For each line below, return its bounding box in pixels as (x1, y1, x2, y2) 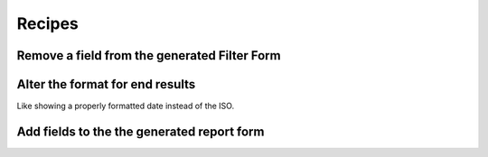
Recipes (16, 14, 79, 33)
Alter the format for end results (16, 77, 196, 92)
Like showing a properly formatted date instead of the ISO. (16, 100, 235, 112)
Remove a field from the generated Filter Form (16, 48, 281, 63)
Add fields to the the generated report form (16, 124, 265, 139)
